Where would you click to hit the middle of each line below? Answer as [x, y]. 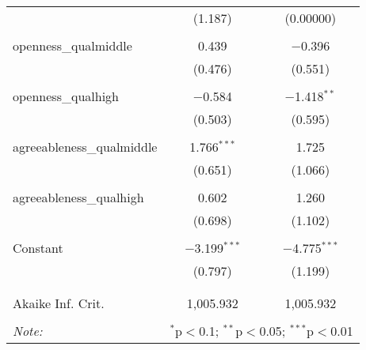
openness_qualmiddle [72, 45]
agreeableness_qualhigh [78, 197]
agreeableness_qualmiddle [85, 147]
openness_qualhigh [66, 96]
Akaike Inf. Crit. [59, 303]
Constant [38, 248]
